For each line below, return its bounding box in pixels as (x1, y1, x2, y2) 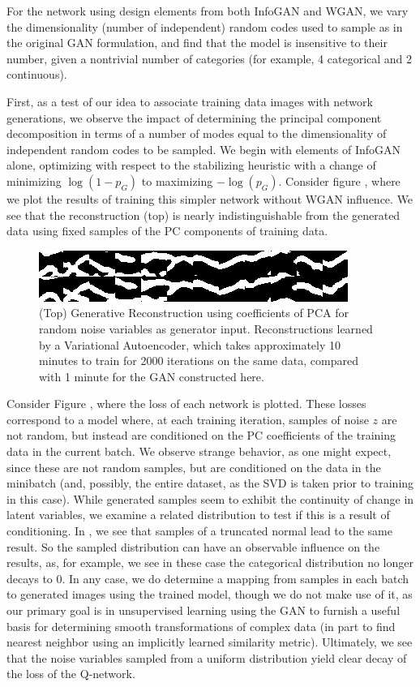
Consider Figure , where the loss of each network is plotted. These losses (6, 395, 366, 412)
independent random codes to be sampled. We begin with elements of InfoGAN (6, 140, 401, 157)
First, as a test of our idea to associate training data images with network (6, 92, 373, 109)
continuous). (6, 66, 67, 83)
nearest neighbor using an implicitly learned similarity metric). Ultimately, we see (6, 633, 413, 651)
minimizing (6, 172, 62, 189)
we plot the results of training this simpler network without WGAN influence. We (6, 190, 414, 207)
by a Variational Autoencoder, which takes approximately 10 (39, 336, 341, 353)
